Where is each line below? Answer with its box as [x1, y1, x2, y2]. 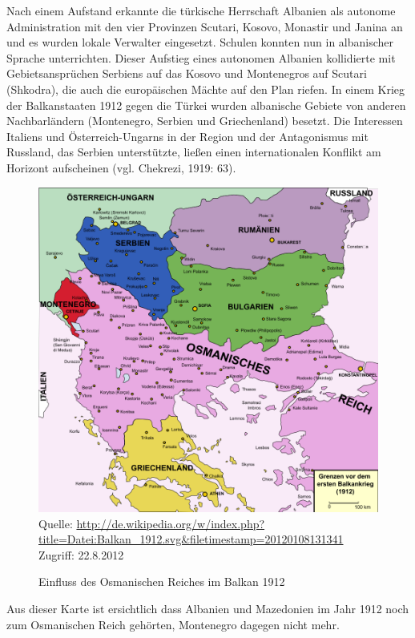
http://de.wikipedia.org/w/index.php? [76, 515, 265, 531]
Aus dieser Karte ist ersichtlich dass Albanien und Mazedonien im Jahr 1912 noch [6, 600, 409, 617]
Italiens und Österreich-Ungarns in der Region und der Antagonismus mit [6, 127, 369, 144]
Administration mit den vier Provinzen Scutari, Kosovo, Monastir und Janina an [6, 18, 403, 34]
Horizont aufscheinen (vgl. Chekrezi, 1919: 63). [6, 159, 236, 176]
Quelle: [38, 515, 73, 531]
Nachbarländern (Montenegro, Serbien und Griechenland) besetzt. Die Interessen [6, 112, 403, 129]
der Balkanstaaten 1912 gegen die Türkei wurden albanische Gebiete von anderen [6, 96, 406, 113]
